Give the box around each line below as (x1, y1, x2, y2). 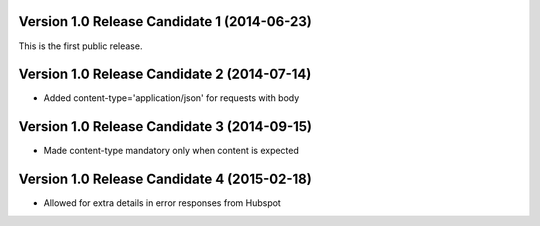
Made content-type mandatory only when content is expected (43, 145, 300, 157)
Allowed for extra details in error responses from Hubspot (43, 197, 282, 209)
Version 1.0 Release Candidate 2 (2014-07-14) (18, 66, 312, 83)
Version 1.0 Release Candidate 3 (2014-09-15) (18, 118, 313, 135)
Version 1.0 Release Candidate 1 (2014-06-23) (18, 13, 312, 30)
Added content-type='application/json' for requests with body (43, 92, 300, 104)
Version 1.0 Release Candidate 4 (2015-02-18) (18, 171, 312, 188)
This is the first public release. (18, 40, 143, 52)
